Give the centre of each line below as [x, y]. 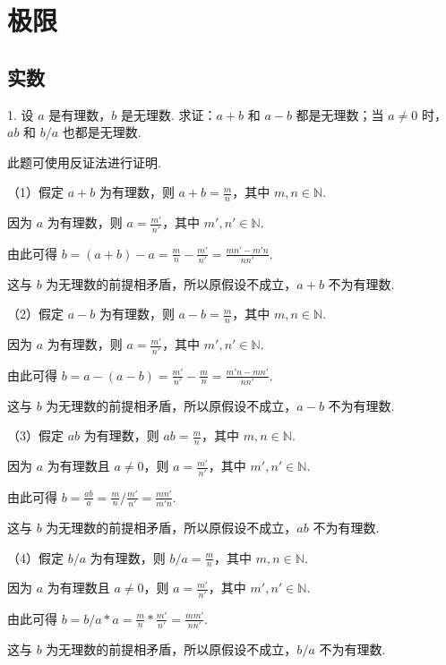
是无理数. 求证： [168, 114]
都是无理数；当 [340, 114]
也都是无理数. [102, 132]
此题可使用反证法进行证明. [84, 162]
